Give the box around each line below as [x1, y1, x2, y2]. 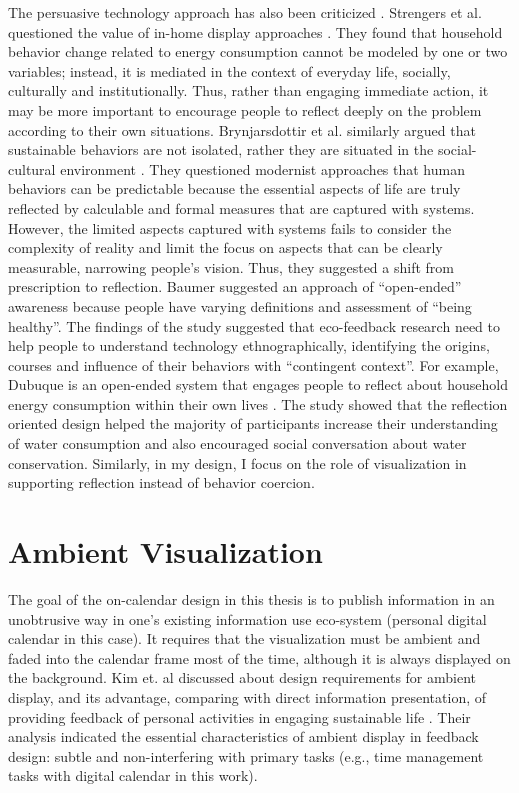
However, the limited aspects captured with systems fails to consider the [8, 217, 452, 238]
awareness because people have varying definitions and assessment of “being [8, 295, 472, 316]
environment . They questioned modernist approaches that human [60, 158, 465, 179]
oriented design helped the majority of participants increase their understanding [8, 413, 498, 434]
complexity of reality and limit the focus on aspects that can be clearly [8, 237, 443, 258]
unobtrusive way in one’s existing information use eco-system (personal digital [8, 608, 487, 629]
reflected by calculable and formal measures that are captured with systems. [8, 197, 475, 218]
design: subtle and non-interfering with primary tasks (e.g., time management [8, 745, 484, 766]
